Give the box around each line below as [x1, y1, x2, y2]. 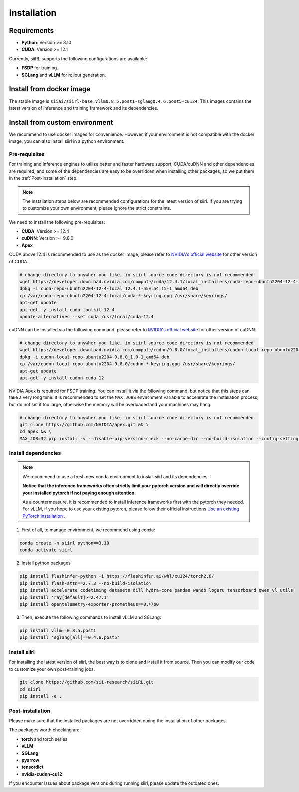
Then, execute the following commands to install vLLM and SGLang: [21, 614, 161, 620]
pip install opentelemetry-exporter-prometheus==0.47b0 [19, 602, 159, 607]
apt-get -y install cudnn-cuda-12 [19, 375, 104, 381]
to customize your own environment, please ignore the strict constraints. [22, 205, 172, 211]
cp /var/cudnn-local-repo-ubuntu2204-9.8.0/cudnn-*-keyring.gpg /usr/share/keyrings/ [19, 361, 235, 367]
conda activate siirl [19, 547, 73, 553]
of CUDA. [9, 258, 29, 264]
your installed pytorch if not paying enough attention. [22, 490, 136, 496]
